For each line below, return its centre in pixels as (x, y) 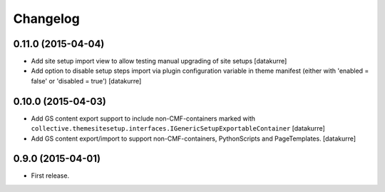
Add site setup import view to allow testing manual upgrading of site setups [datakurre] (159, 61)
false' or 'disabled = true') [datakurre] (86, 81)
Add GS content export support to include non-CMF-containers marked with (143, 118)
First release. (50, 176)
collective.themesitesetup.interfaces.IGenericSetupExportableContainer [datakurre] (178, 128)
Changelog (46, 19)
